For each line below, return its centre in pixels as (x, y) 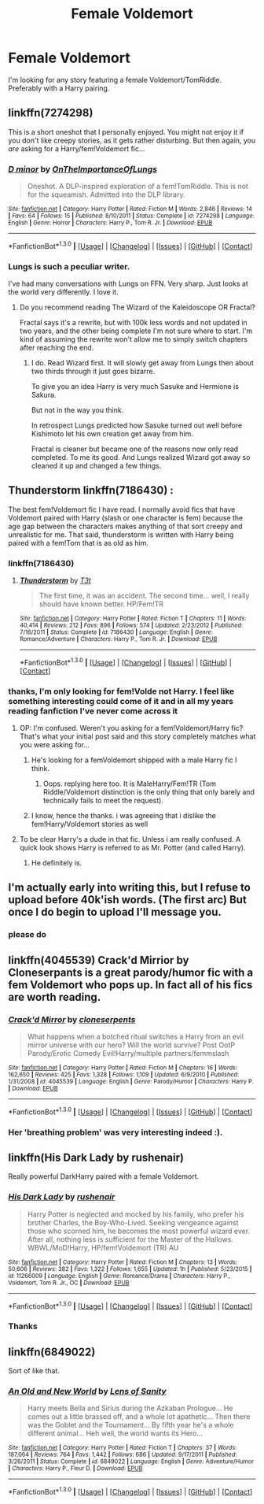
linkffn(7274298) (51, 113)
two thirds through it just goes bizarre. (93, 371)
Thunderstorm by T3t (55, 580)
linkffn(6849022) (52, 1352)
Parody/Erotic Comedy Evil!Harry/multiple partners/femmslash (128, 1054)
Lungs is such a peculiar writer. (69, 266)
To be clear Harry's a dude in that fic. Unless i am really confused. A (130, 839)
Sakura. (44, 395)
